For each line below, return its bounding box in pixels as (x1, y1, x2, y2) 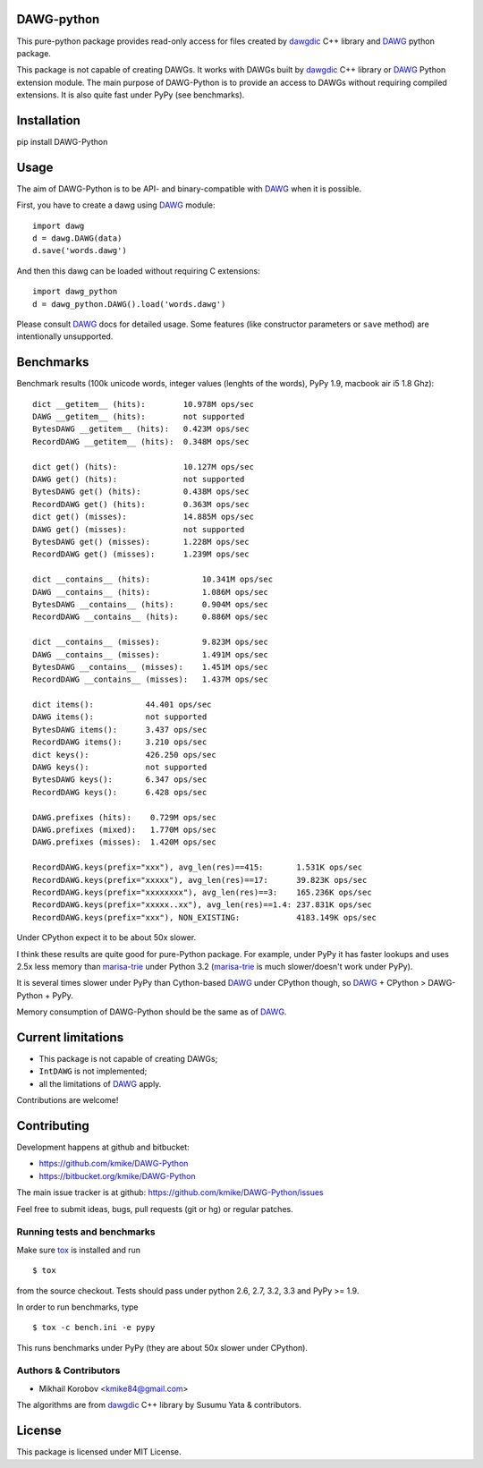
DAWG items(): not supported (32, 712, 208, 722)
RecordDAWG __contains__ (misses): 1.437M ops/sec (32, 675, 268, 684)
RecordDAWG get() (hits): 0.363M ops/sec (32, 499, 250, 509)
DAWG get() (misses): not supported (32, 524, 245, 534)
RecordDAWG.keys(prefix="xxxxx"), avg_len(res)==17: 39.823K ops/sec (32, 875, 368, 885)
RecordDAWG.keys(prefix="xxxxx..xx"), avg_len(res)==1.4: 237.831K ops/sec (32, 900, 372, 910)
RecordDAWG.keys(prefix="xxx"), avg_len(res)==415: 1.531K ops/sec (32, 862, 363, 872)
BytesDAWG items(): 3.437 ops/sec (32, 725, 208, 734)
